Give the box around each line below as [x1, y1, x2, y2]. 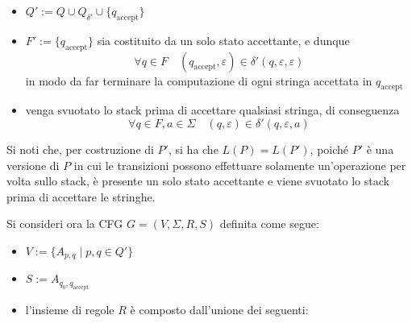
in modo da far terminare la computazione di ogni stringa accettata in [25, 72, 372, 89]
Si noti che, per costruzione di [6, 140, 154, 157]
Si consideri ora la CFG [6, 215, 123, 232]
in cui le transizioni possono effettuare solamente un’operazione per [73, 156, 406, 173]
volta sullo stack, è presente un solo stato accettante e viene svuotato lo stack [6, 172, 389, 189]
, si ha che [168, 140, 218, 157]
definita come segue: [219, 215, 319, 232]
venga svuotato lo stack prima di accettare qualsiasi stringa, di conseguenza [25, 101, 400, 118]
